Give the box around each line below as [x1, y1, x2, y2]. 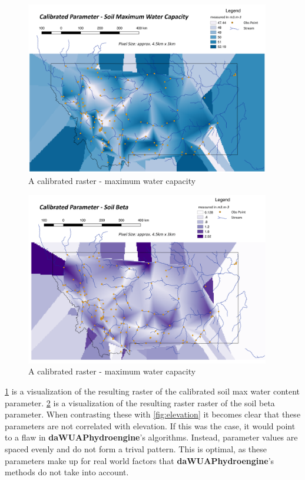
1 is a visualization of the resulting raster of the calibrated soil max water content [5, 384, 300, 397]
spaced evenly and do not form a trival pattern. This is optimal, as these [5, 442, 267, 455]
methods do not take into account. [5, 466, 129, 478]
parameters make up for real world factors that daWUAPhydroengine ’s [5, 454, 274, 466]
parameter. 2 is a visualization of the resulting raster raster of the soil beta [5, 396, 275, 409]
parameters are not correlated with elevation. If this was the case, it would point [5, 419, 296, 432]
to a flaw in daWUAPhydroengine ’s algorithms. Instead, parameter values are [5, 431, 298, 443]
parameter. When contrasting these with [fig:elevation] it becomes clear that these [5, 408, 301, 420]
